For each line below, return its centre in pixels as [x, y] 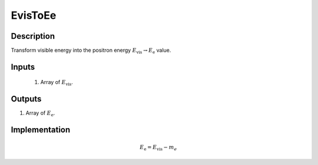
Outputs [26, 99]
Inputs [23, 67]
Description [33, 36]
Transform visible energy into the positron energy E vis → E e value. [91, 51]
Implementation [41, 130]
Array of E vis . [57, 83]
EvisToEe [34, 15]
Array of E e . [40, 114]
